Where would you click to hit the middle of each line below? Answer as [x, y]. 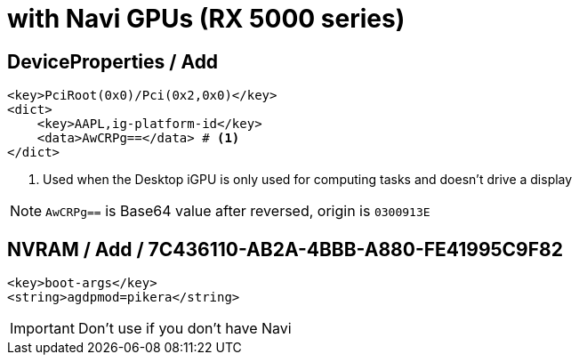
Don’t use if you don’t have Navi [185, 329]
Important [42, 329]
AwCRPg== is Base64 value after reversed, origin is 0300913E [238, 211]
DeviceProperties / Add [113, 61]
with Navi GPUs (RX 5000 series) [206, 19]
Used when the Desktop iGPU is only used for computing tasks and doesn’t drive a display [308, 180]
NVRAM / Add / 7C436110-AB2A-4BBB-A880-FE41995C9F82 [285, 249]
